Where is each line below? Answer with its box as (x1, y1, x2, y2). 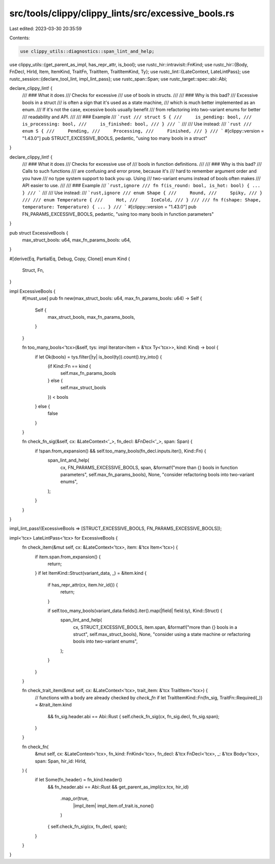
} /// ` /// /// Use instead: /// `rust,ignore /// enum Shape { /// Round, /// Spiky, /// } (22, 189, 263, 196)
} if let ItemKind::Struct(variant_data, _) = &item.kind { (35, 570, 147, 576)
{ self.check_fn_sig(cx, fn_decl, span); (47, 824, 127, 830)
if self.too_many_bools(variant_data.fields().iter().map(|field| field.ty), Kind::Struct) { (47, 607, 223, 614)
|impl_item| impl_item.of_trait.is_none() (73, 802, 154, 808)
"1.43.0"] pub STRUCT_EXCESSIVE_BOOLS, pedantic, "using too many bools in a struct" (22, 135, 208, 141)
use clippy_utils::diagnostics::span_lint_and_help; (20, 48, 155, 54)
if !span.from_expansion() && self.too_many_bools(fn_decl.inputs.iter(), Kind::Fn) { (35, 448, 206, 454)
